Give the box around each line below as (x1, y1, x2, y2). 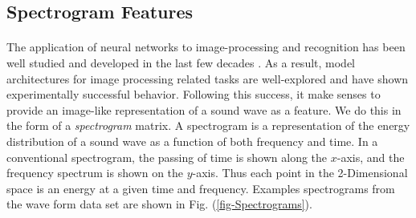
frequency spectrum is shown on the (6, 164, 184, 181)
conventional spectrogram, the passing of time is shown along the (6, 148, 328, 165)
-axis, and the (336, 148, 405, 165)
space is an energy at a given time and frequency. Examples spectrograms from (6, 180, 395, 196)
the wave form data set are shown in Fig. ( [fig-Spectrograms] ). (6, 196, 312, 212)
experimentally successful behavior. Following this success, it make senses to (6, 86, 381, 103)
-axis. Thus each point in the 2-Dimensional (192, 164, 408, 181)
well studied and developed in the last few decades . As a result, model (6, 54, 356, 71)
